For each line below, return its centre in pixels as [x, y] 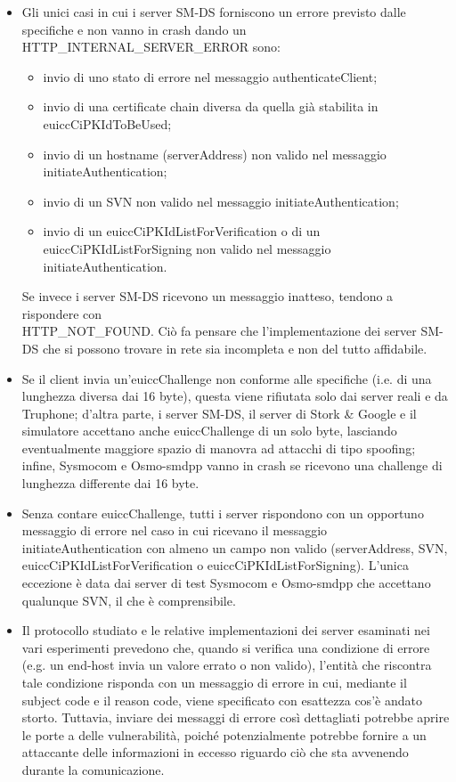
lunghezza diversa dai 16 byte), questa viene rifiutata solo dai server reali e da [235, 396]
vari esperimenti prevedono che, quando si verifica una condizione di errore [226, 647]
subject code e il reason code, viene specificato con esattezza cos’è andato [222, 700]
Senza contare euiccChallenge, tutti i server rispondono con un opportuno [223, 513]
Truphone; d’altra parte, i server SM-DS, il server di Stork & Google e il [219, 413]
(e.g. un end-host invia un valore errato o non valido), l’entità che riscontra [227, 665]
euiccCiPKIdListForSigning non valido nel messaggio [187, 248]
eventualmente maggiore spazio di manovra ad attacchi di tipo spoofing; [219, 448]
